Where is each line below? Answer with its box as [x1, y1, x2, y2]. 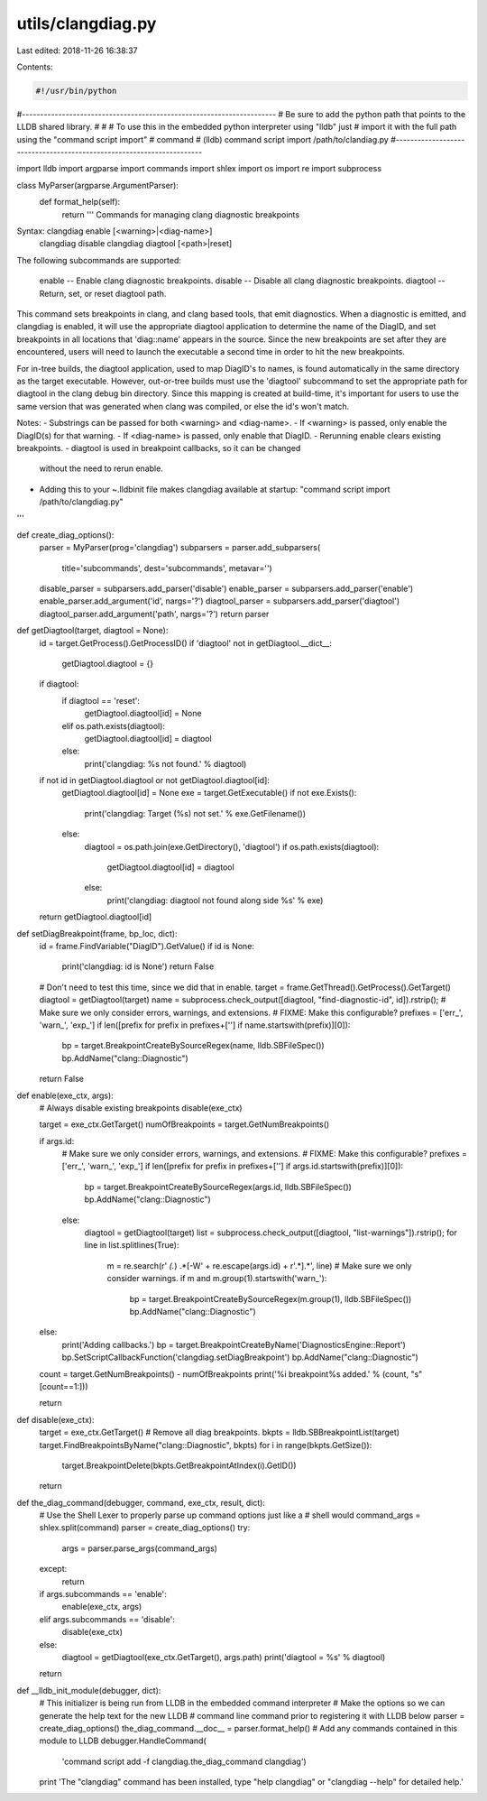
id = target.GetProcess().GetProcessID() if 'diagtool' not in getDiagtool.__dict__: [39, 637, 333, 649]
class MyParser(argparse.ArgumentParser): [16, 180, 179, 190]
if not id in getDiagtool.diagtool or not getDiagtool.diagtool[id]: [39, 775, 271, 786]
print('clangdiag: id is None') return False [61, 961, 215, 972]
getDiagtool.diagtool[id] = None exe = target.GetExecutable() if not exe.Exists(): [61, 788, 357, 799]
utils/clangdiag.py [16, 14, 157, 33]
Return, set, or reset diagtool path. [39, 288, 167, 299]
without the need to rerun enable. [39, 463, 164, 474]
